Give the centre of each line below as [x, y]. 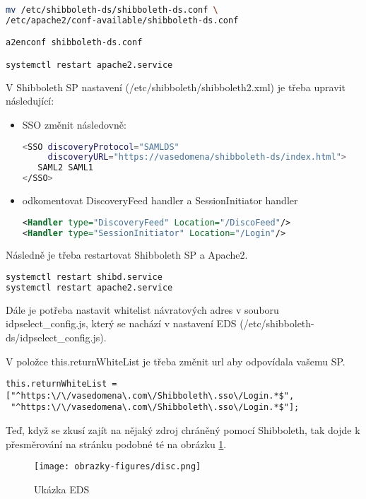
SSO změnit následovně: [74, 124]
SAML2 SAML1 [66, 168]
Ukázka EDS [62, 489]
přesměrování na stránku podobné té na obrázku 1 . [116, 444]
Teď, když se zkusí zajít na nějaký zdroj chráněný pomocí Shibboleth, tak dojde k [183, 430]
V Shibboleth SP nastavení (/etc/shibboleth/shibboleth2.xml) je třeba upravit [176, 87]
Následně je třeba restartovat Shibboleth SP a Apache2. [127, 255]
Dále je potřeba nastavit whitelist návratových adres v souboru [142, 309]
